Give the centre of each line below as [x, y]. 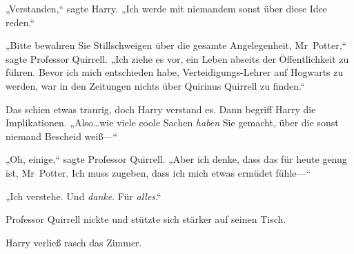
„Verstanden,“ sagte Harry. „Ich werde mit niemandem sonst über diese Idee [167, 8]
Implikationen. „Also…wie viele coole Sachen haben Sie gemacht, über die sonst [172, 123]
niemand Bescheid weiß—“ [62, 136]
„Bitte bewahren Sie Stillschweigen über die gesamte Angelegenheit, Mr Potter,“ [176, 45]
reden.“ [20, 22]
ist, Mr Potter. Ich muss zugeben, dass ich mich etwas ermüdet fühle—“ [158, 172]
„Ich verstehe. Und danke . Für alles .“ [83, 196]
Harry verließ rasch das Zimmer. [74, 242]
